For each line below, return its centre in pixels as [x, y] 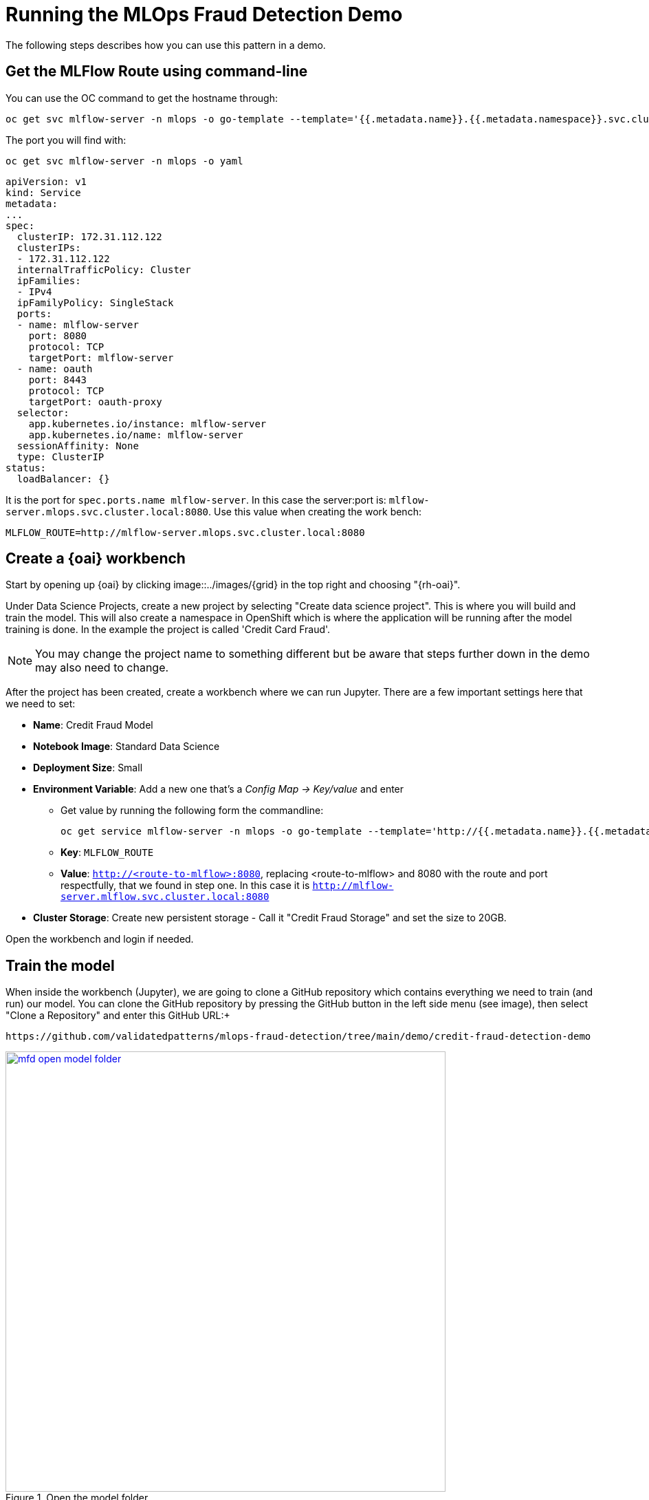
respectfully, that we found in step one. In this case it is [185, 886]
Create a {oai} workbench [96, 559]
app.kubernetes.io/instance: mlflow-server [147, 424]
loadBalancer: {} [63, 479]
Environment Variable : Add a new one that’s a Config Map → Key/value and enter [219, 789]
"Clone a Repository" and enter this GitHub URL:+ [118, 1016]
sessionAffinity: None [78, 446]
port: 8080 [58, 335]
